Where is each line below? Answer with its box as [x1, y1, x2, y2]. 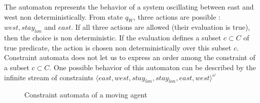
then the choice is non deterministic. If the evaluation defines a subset [4, 32, 221, 43]
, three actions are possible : [133, 11, 220, 22]
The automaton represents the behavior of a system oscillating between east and [4, 2, 254, 12]
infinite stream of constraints [4, 72, 94, 82]
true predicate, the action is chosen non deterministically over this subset [4, 42, 232, 53]
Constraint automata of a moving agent [24, 89, 147, 100]
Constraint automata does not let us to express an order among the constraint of [4, 52, 255, 63]
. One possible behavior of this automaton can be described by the [49, 62, 256, 72]
